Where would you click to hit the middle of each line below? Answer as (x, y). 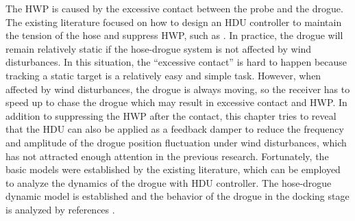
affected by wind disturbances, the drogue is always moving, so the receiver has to (178, 89)
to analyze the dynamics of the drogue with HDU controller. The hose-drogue (169, 182)
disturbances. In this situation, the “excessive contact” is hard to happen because (176, 62)
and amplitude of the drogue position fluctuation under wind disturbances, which (176, 142)
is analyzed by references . (60, 209)
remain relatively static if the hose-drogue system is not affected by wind (159, 48)
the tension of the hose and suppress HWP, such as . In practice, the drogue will (174, 35)
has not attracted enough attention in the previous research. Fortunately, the (167, 156)
